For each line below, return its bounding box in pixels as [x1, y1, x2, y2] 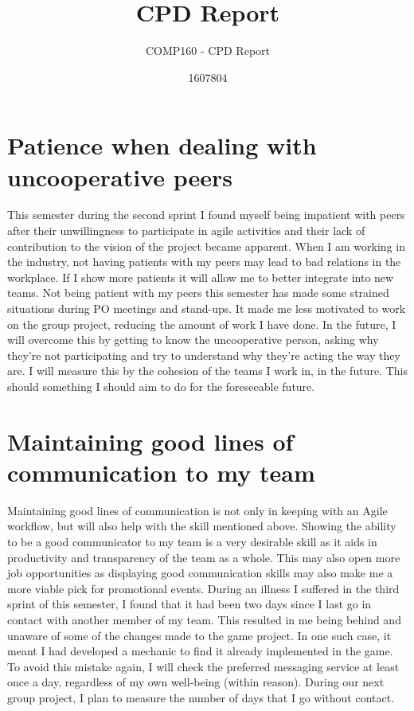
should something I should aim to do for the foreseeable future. [7, 377, 315, 394]
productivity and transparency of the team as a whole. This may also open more [7, 549, 400, 565]
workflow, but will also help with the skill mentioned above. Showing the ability [7, 518, 396, 534]
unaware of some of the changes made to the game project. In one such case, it [7, 627, 392, 643]
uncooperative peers [7, 160, 232, 193]
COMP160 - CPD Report [146, 42, 270, 59]
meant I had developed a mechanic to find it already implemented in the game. [7, 643, 393, 659]
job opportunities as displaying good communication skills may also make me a [7, 565, 393, 581]
